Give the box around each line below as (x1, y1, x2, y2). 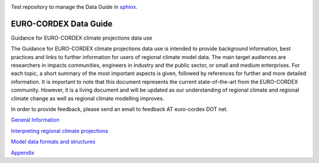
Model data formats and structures (11, 138, 96, 145)
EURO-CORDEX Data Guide (11, 18, 113, 29)
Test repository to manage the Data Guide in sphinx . (11, 4, 138, 10)
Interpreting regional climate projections (11, 127, 109, 134)
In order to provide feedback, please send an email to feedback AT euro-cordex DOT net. (11, 106, 228, 113)
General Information (11, 116, 60, 123)
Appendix (11, 149, 35, 156)
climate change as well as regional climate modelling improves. (11, 94, 165, 102)
